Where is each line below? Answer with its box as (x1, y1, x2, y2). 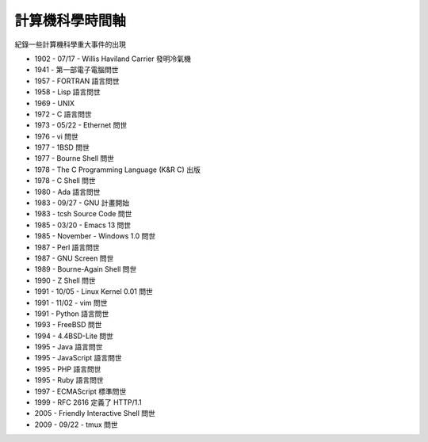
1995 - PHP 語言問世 (34, 364, 101, 374)
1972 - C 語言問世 (34, 109, 93, 119)
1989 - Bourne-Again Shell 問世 (34, 265, 137, 274)
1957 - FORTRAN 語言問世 (34, 76, 120, 86)
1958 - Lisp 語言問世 (34, 87, 101, 97)
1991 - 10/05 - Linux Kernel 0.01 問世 (34, 287, 154, 296)
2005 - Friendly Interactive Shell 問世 (34, 409, 156, 418)
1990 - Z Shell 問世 (34, 276, 97, 285)
